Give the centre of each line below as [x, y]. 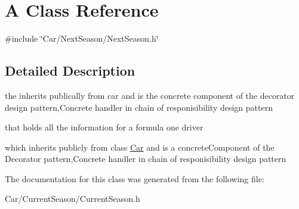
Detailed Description [70, 71]
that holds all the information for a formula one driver [104, 127]
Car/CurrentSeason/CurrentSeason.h [73, 199]
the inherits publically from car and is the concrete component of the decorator [150, 95]
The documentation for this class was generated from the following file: [135, 178]
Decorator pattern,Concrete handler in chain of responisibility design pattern [146, 159]
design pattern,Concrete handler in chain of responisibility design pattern [139, 107]
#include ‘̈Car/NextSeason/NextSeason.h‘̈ [82, 38]
